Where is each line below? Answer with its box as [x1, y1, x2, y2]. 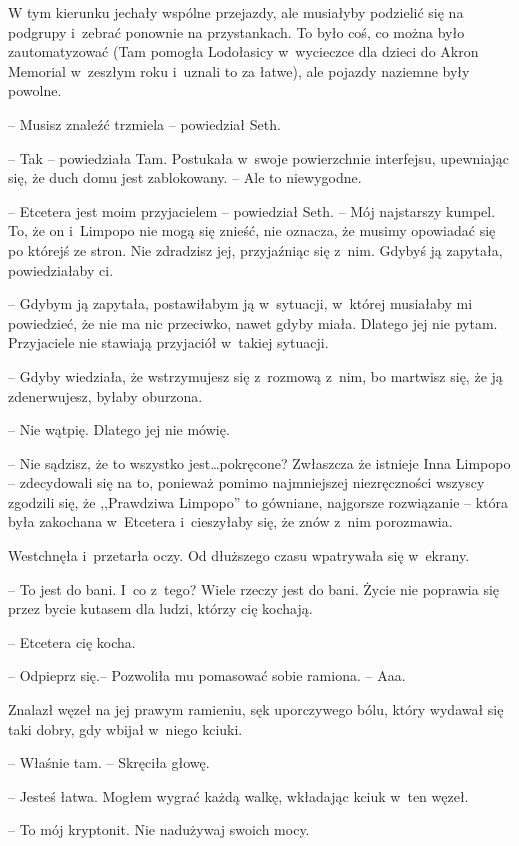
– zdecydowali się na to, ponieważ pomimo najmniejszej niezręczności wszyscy [8, 472, 485, 493]
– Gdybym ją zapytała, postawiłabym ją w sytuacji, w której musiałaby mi [8, 293, 473, 314]
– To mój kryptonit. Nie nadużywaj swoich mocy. [8, 819, 310, 840]
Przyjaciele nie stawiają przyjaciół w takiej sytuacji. [8, 332, 329, 353]
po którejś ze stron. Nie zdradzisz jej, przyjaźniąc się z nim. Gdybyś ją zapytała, [8, 239, 503, 260]
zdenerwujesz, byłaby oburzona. [8, 385, 203, 406]
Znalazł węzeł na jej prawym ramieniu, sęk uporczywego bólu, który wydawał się [8, 699, 504, 720]
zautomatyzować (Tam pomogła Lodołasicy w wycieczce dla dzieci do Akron [8, 41, 479, 62]
